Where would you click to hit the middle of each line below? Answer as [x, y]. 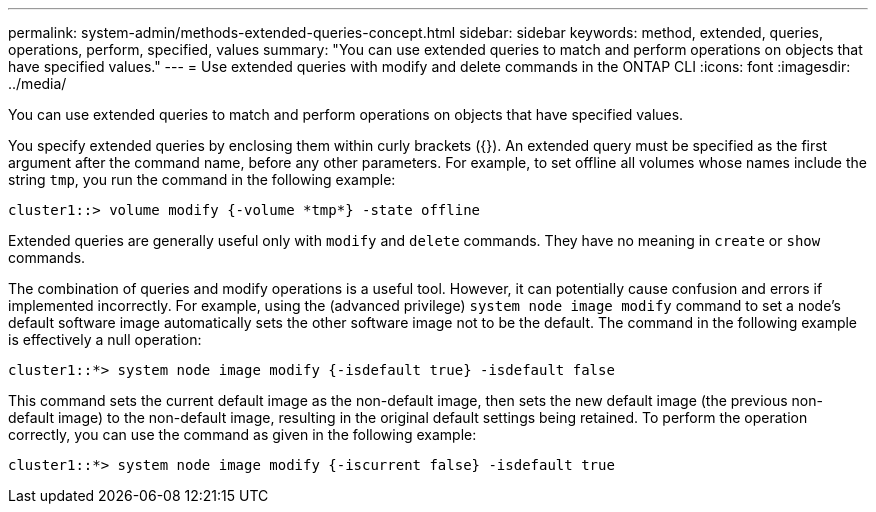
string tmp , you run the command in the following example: [202, 179]
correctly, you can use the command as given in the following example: [242, 434]
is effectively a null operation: [105, 339]
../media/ [37, 83]
